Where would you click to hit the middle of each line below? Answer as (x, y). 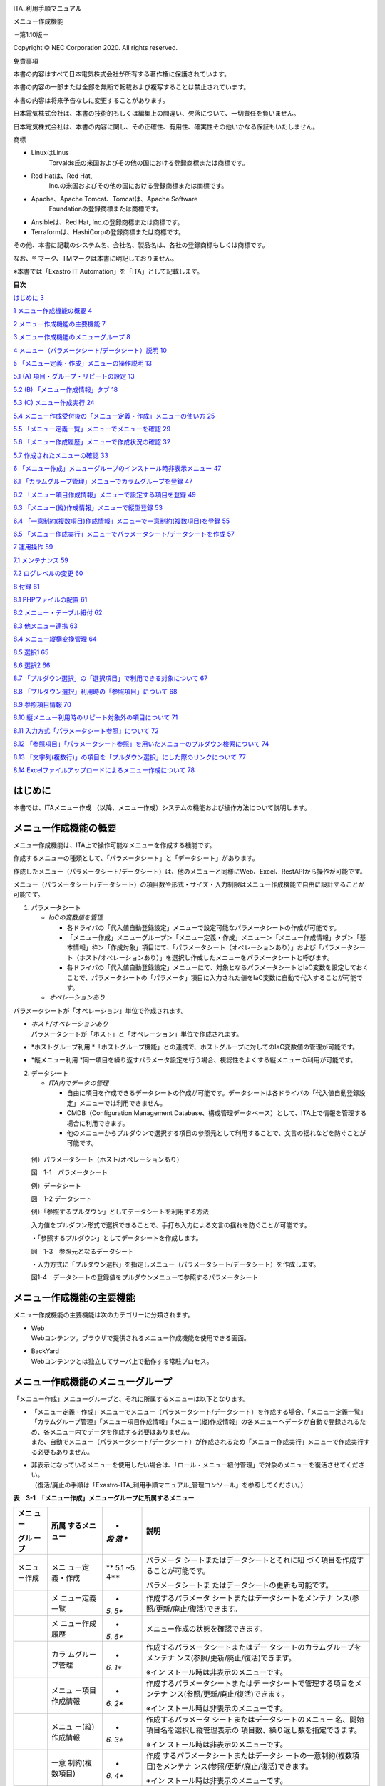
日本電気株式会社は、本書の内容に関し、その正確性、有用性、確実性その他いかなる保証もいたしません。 (166, 126)
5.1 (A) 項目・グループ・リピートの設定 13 (74, 376)
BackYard (45, 1351)
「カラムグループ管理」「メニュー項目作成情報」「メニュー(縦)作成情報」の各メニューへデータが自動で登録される (195, 1422)
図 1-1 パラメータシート (70, 1172)
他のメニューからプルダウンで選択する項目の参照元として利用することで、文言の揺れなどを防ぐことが (216, 1133)
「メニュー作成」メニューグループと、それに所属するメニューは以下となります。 (131, 1398)
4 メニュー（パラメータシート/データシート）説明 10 (90, 350)
